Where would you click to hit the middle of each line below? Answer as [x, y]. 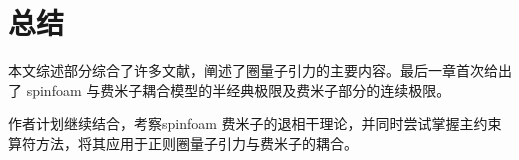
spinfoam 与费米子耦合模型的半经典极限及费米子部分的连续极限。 [238, 89]
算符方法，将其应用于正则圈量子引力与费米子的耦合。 [183, 142]
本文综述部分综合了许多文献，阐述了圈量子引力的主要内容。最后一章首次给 [253, 70]
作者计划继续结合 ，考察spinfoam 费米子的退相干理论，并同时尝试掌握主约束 [255, 123]
